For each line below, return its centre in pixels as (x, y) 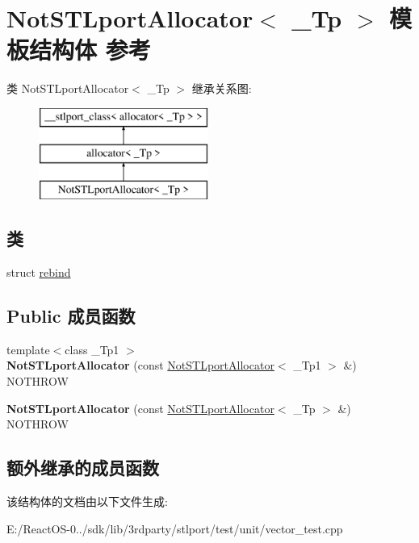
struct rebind (39, 272)
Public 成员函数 (71, 316)
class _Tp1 (92, 349)
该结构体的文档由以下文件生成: (87, 501)
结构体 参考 (90, 50)
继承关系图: (222, 88)
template (28, 349)
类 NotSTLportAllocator (68, 88)
